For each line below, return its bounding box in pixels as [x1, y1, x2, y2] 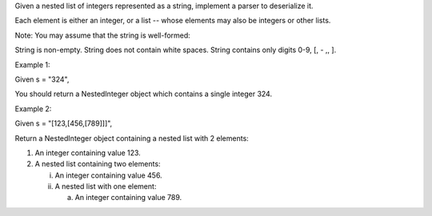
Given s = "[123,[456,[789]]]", [14, 118, 113, 128]
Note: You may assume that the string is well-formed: [14, 30, 191, 40]
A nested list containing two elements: [34, 159, 161, 169]
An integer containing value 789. [74, 193, 182, 202]
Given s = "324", [14, 74, 70, 84]
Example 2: [14, 104, 52, 114]
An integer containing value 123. [34, 148, 142, 158]
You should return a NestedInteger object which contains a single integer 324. [14, 89, 272, 99]
